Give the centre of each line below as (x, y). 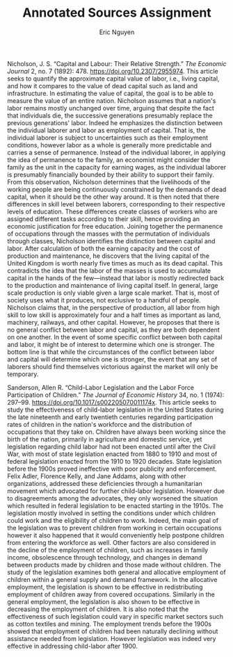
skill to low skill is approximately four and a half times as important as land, (114, 315)
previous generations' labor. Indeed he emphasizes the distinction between (115, 122)
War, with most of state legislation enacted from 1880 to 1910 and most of (112, 454)
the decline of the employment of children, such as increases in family (108, 550)
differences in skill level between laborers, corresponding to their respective (116, 204)
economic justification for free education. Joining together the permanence (115, 226)
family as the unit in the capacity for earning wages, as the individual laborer (117, 167)
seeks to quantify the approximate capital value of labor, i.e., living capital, (113, 79)
